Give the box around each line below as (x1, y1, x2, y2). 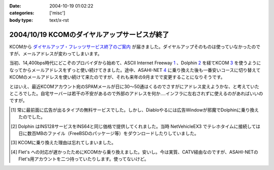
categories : (9, 10, 35, 16)
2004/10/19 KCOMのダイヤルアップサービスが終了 (9, 30, 169, 39)
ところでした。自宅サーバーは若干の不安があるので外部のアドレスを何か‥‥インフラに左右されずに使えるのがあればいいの (9, 91, 263, 97)
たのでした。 (18, 114, 46, 120)
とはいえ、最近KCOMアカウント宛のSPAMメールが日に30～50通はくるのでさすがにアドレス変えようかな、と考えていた (9, 83, 260, 90)
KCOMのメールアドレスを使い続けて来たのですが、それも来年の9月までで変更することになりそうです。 (9, 74, 225, 80)
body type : (9, 17, 33, 23)
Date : (9, 3, 21, 9)
